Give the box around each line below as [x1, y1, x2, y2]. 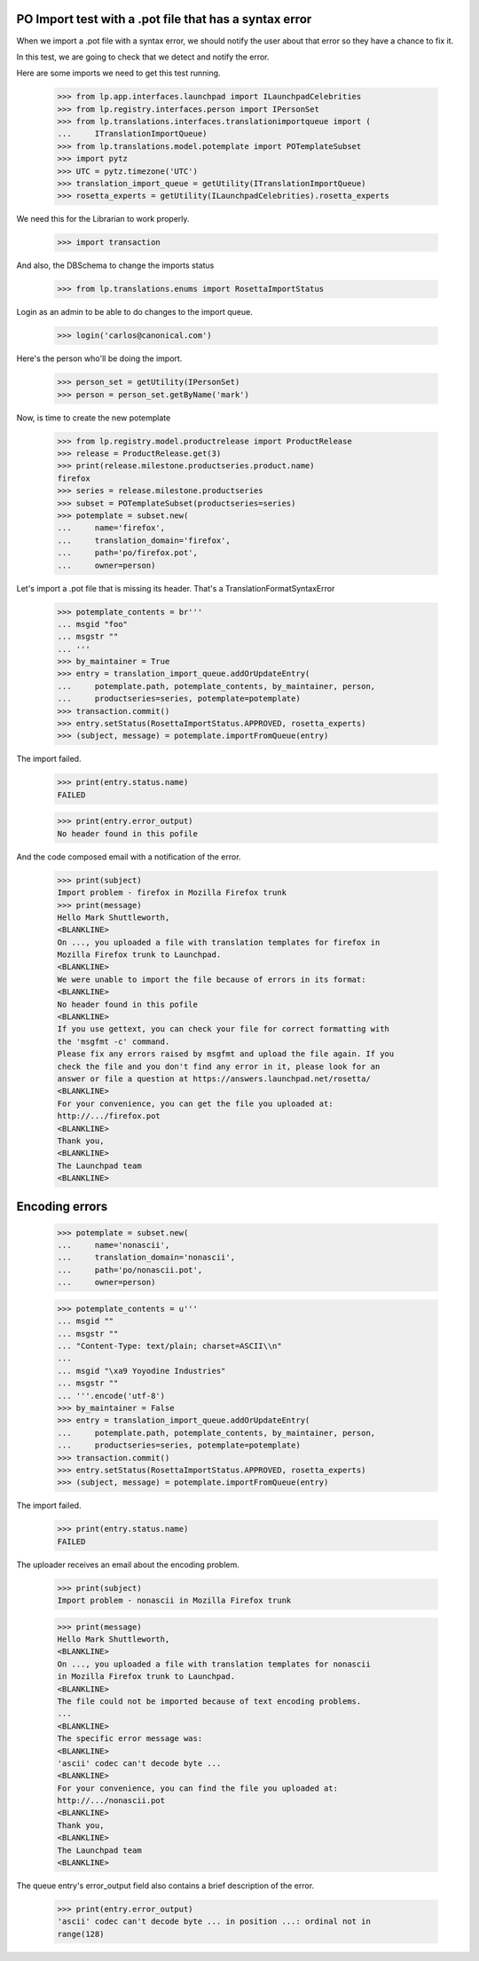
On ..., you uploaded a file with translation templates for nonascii [57, 1659, 372, 1669]
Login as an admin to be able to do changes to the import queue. [16, 307, 253, 318]
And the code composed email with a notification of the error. [16, 851, 241, 862]
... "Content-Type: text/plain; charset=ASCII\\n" [57, 1341, 283, 1351]
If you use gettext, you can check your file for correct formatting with [57, 1024, 390, 1034]
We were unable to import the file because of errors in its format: [57, 974, 366, 984]
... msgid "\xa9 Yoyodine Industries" [57, 1366, 226, 1376]
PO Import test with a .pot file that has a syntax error [16, 12, 312, 27]
